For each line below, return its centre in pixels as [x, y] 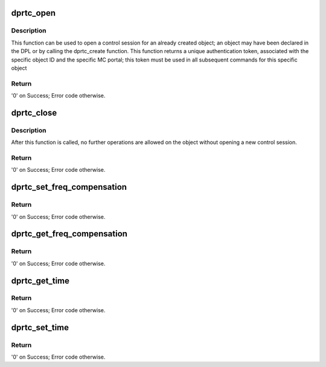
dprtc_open [33, 13]
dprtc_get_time [40, 281]
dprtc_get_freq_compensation [69, 234]
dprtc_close [34, 112]
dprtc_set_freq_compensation [69, 187]
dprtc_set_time [40, 328]
